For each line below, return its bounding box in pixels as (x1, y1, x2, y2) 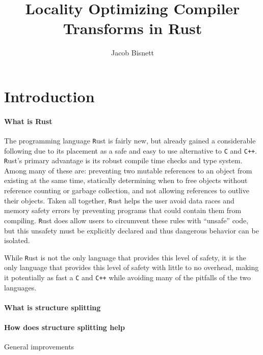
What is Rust (4, 115, 52, 126)
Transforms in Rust (63, 18, 202, 39)
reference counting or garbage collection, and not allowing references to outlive (4, 185, 249, 196)
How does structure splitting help (4, 322, 125, 333)
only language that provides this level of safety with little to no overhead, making (4, 262, 259, 273)
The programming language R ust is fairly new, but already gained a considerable (4, 135, 256, 145)
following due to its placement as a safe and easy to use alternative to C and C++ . (4, 145, 257, 156)
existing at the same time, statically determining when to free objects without (4, 175, 248, 186)
